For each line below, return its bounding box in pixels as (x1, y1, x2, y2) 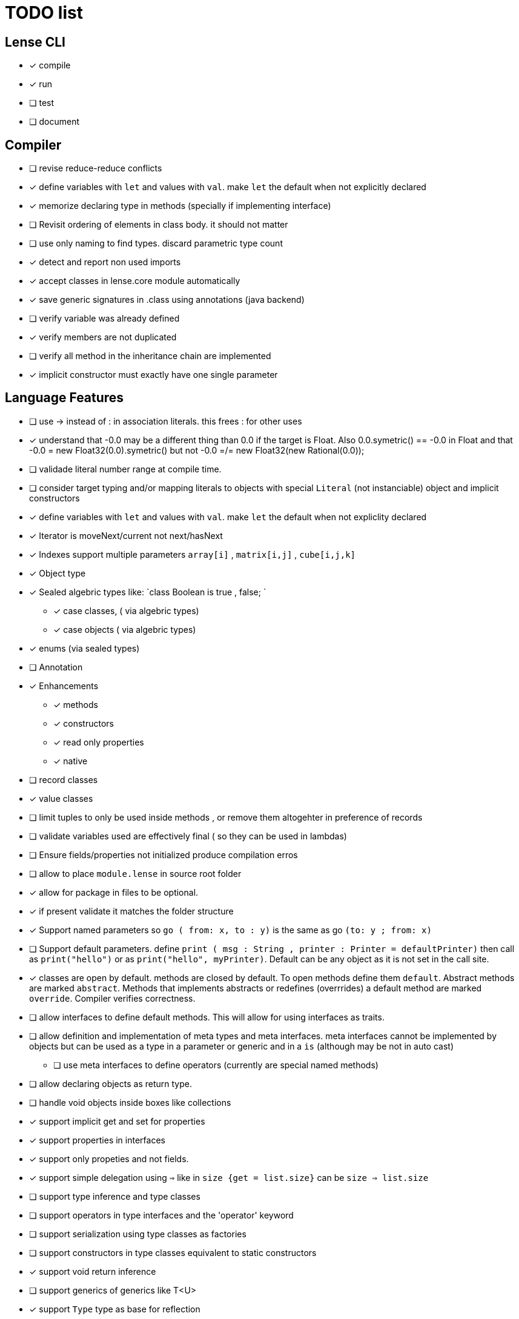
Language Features (5, 390, 124, 406)
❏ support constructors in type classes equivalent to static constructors (29, 1247, 317, 1258)
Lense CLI (5, 34, 66, 50)
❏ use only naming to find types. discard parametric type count (29, 238, 283, 249)
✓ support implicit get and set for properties (29, 1116, 205, 1126)
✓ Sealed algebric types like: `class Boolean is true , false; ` (29, 586, 266, 597)
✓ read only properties (53, 736, 144, 747)
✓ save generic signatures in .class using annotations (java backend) (29, 294, 305, 305)
